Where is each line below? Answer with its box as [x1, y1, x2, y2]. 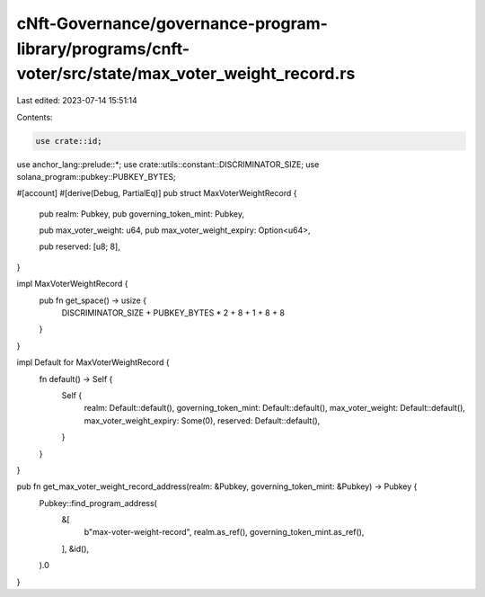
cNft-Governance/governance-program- [16, 13, 328, 33]
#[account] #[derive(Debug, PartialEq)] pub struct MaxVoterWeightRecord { [16, 188, 297, 199]
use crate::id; [35, 136, 102, 146]
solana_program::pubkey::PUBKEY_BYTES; [16, 171, 176, 182]
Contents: [16, 111, 53, 122]
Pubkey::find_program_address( [39, 497, 157, 508]
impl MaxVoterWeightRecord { [16, 279, 128, 290]
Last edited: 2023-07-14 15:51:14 [16, 95, 138, 106]
